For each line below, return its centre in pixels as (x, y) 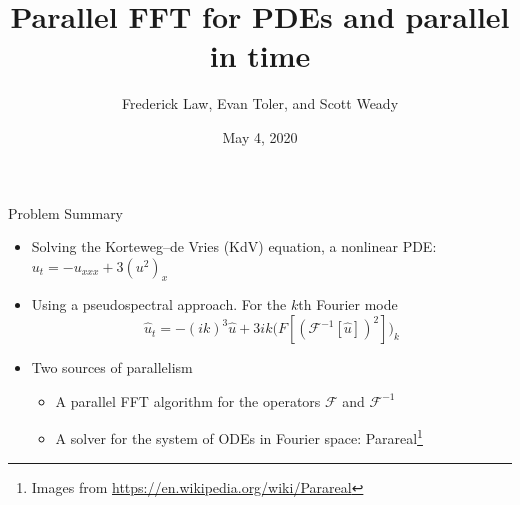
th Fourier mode (348, 304)
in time (260, 55)
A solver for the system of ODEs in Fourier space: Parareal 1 (239, 436)
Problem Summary (66, 212)
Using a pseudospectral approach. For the (159, 304)
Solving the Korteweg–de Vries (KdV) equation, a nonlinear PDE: (234, 246)
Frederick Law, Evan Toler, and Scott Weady (260, 103)
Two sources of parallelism (112, 367)
